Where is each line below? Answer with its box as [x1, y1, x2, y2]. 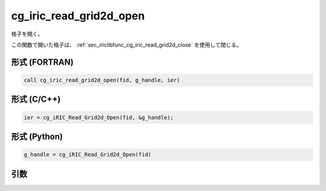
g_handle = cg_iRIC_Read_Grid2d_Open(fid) [24, 151, 152, 158]
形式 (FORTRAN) [11, 57, 74, 67]
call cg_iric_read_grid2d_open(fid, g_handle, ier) [24, 76, 181, 83]
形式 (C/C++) [11, 94, 61, 105]
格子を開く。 [11, 30, 43, 37]
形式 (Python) [11, 131, 63, 141]
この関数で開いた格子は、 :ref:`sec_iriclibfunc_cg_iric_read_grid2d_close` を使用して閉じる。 [11, 41, 242, 48]
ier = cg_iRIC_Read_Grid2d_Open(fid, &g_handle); [24, 114, 174, 121]
